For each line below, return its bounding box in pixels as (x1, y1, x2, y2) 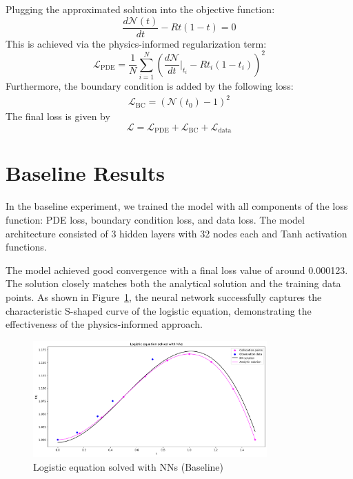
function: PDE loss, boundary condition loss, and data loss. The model (6, 212, 305, 226)
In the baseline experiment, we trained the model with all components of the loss (6, 199, 348, 213)
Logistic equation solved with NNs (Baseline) (33, 460, 224, 474)
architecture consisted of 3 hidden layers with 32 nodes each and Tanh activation (6, 226, 347, 240)
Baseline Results (6, 159, 165, 187)
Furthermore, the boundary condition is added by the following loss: (6, 79, 294, 93)
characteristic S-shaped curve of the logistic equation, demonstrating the (6, 303, 312, 317)
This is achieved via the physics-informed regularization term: (6, 36, 267, 50)
